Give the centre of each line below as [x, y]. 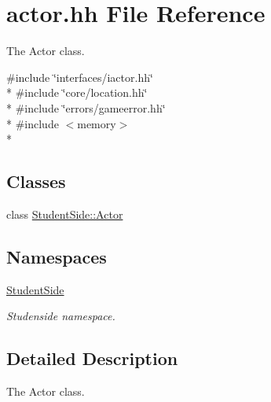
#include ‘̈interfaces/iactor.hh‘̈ [80, 77]
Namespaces [57, 256]
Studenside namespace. [61, 316]
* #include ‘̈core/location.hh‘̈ [77, 92]
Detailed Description [92, 358]
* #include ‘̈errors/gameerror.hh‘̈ [86, 107]
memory [97, 123]
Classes [36, 181]
